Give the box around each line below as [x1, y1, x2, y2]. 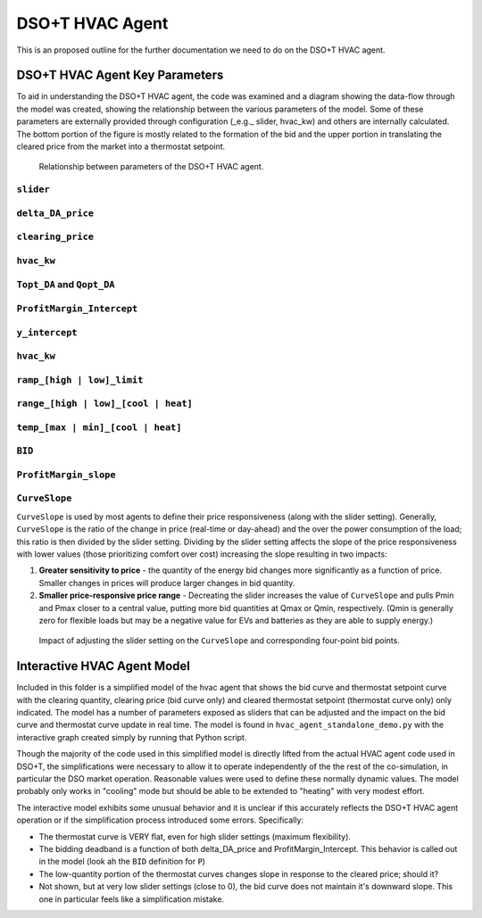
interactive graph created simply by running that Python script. [16, 732, 247, 742]
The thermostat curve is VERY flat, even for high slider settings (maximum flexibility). [38, 831, 352, 842]
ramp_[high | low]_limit [16, 374, 144, 385]
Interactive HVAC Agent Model [16, 658, 191, 674]
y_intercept [16, 327, 78, 338]
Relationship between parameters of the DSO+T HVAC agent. [38, 161, 264, 172]
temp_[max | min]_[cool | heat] [16, 421, 182, 433]
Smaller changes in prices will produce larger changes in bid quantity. [38, 577, 295, 588]
